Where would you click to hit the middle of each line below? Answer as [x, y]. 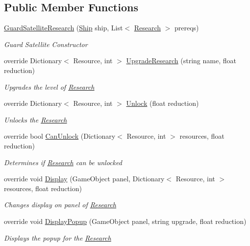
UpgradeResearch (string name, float [181, 61]
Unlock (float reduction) [162, 103]
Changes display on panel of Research [60, 205]
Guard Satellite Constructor [46, 44]
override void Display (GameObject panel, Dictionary [84, 179]
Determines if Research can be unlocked [63, 162]
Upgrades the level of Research [49, 86]
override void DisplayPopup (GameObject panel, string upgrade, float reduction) [125, 221]
